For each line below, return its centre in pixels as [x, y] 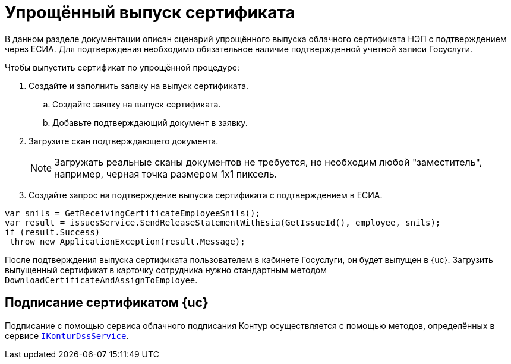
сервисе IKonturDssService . [67, 335]
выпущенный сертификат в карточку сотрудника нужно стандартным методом [166, 270]
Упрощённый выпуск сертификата [150, 12]
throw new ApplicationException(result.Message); [127, 241]
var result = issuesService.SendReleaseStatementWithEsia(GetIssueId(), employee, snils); [223, 222]
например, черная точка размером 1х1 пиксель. [166, 174]
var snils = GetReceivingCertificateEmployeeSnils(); [133, 213]
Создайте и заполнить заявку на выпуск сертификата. [139, 86]
